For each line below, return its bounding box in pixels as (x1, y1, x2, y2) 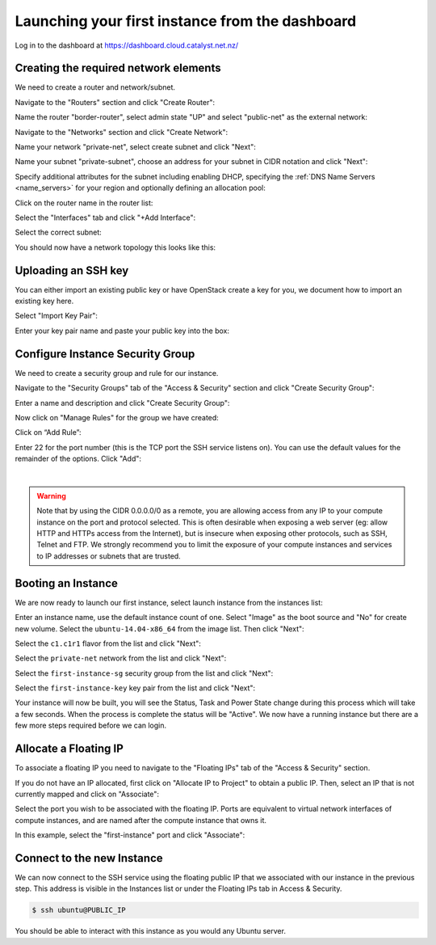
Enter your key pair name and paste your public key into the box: (15, 326, 230, 335)
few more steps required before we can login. (15, 720, 167, 731)
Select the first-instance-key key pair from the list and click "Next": (15, 683, 256, 693)
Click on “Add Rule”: (15, 428, 82, 437)
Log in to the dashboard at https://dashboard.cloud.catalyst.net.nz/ (15, 40, 239, 50)
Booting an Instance (15, 576, 119, 590)
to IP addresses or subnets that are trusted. (36, 551, 181, 561)
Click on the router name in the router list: (15, 198, 153, 208)
